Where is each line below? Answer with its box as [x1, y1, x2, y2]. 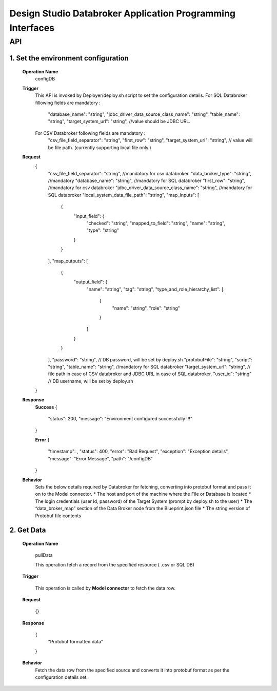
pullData [35, 552, 53, 558]
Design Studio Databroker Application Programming [9, 8, 236, 19]
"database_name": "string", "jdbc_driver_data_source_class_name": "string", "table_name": [48, 111, 240, 117]
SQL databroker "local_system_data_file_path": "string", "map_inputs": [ [48, 192, 200, 198]
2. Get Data [9, 526, 46, 535]
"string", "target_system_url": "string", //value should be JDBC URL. [48, 118, 191, 125]
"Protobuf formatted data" [48, 639, 104, 645]
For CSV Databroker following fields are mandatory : [35, 130, 146, 136]
